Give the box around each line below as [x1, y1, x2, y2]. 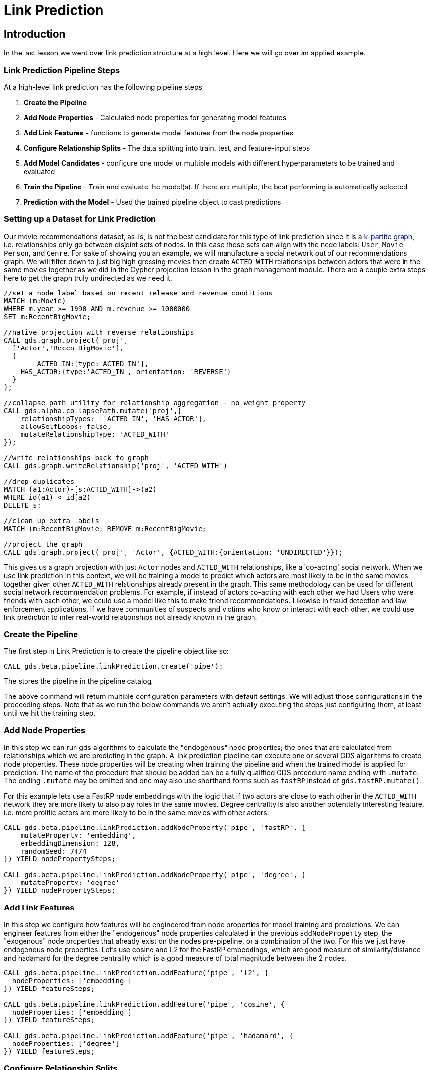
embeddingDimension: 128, [20, 839, 120, 848]
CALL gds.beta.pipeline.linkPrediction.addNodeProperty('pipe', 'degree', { [4, 871, 306, 879]
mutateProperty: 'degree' [20, 879, 120, 887]
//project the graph [4, 540, 83, 548]
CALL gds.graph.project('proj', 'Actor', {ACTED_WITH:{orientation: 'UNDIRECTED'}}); [4, 548, 343, 556]
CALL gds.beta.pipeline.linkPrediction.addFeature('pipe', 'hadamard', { [4, 1031, 294, 1040]
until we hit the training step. [4, 709, 96, 718]
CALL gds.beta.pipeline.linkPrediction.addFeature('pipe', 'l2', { [4, 968, 269, 977]
